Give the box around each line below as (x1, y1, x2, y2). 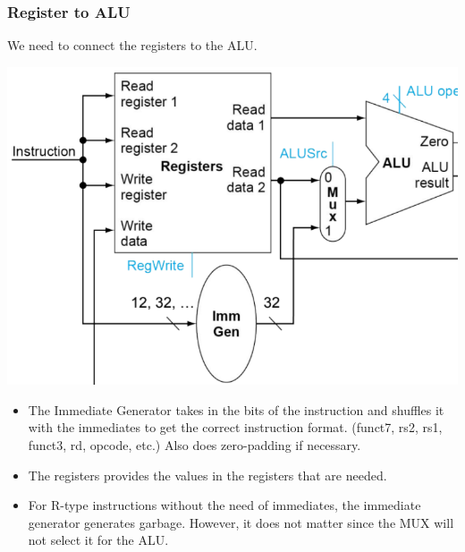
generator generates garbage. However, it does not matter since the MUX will (28, 513, 454, 531)
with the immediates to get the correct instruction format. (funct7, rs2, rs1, (28, 418, 443, 437)
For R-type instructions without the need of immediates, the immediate (28, 496, 421, 514)
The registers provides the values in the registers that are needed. (28, 465, 387, 484)
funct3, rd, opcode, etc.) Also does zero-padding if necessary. (28, 436, 361, 454)
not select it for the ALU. (28, 531, 169, 549)
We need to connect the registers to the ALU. (7, 36, 258, 55)
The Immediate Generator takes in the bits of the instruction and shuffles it (28, 400, 444, 419)
